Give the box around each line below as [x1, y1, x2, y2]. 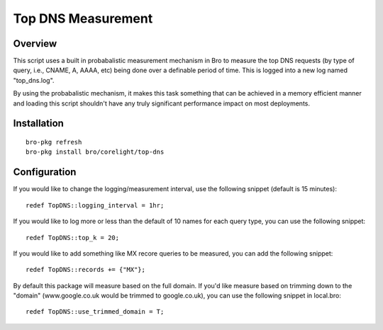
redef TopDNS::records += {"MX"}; [26, 266, 145, 274]
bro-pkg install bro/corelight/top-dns [26, 148, 165, 156]
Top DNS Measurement [13, 11, 153, 26]
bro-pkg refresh [26, 138, 82, 147]
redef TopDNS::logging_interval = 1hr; [26, 201, 165, 209]
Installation [13, 118, 64, 130]
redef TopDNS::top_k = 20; [26, 234, 120, 241]
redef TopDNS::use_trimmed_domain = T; [26, 308, 165, 316]
